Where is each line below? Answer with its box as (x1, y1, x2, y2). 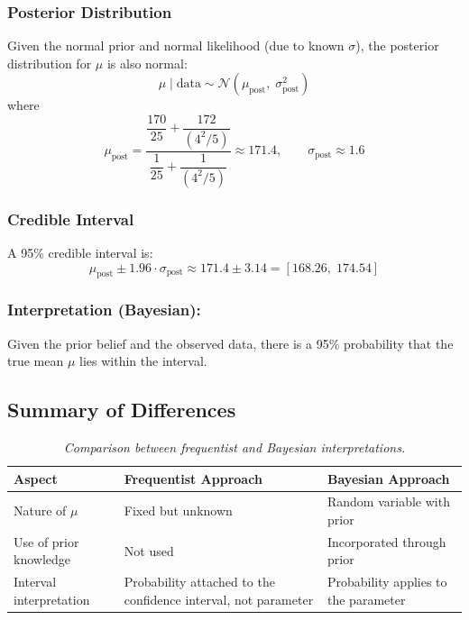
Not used (124, 541, 174, 560)
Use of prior (14, 532, 79, 551)
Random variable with (327, 492, 450, 511)
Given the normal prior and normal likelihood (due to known (7, 36, 345, 55)
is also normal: (106, 53, 188, 72)
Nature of (14, 501, 67, 520)
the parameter (327, 589, 406, 608)
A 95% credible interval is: (7, 242, 153, 261)
